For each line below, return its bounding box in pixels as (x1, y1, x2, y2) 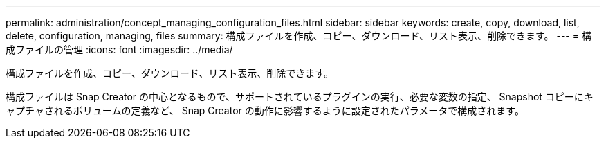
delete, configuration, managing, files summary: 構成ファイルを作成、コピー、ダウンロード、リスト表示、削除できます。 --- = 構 (6, 30, 591, 42)
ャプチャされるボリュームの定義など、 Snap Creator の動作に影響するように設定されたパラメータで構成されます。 (6, 105, 524, 116)
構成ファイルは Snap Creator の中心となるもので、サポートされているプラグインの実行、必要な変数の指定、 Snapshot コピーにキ (6, 91, 594, 102)
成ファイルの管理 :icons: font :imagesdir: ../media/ (6, 44, 233, 55)
